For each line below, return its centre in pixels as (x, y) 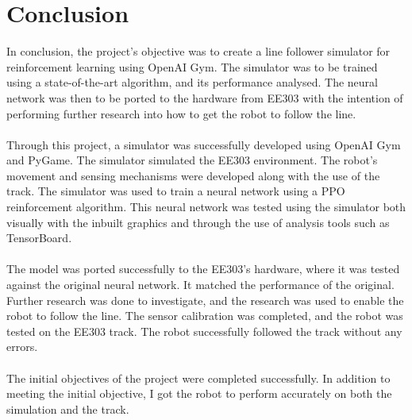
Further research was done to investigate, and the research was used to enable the (205, 300)
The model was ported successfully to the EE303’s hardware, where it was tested (203, 269)
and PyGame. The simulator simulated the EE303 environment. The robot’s (192, 160)
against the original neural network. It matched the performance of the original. (200, 285)
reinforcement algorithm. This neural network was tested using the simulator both (206, 207)
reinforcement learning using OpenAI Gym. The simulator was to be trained (192, 66)
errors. (22, 347)
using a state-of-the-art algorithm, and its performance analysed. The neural (192, 82)
